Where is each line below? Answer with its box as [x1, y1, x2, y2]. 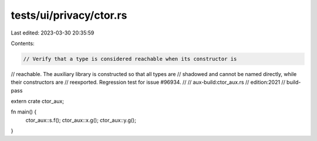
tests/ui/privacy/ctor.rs [11, 9, 127, 22]
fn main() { [11, 108, 37, 115]
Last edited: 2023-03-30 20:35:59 [11, 29, 95, 36]
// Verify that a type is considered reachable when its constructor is [23, 56, 237, 62]
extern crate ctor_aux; [11, 98, 65, 105]
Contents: [11, 40, 35, 47]
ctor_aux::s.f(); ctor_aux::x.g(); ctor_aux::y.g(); [25, 116, 136, 123]
